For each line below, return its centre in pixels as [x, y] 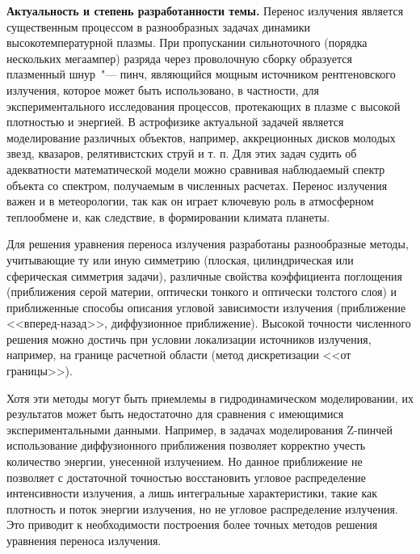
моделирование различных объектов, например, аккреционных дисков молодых [201, 137]
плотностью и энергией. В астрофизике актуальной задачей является [175, 122]
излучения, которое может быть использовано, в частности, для [163, 89]
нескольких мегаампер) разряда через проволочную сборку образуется [179, 58]
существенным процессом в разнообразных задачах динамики [158, 26]
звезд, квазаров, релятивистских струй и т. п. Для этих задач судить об [182, 153]
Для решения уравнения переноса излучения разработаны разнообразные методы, [208, 244]
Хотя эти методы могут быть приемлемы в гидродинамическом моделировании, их [210, 398]
